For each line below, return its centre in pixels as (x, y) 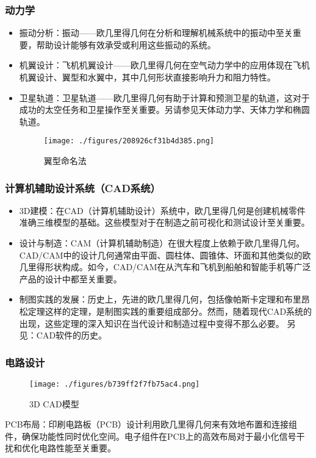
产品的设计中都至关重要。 (70, 278)
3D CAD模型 (54, 403)
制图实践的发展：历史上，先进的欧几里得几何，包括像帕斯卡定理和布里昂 (164, 299)
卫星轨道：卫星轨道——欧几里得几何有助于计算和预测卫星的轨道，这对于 (164, 97)
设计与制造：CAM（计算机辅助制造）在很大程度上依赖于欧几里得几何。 (162, 243)
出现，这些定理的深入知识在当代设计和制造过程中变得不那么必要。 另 (157, 323)
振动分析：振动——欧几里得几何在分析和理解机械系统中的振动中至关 (156, 33)
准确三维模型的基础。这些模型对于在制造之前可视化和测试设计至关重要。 (164, 222)
